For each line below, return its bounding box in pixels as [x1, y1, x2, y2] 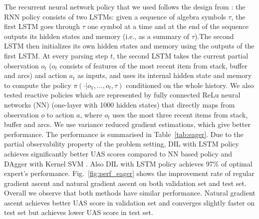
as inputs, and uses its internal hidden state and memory [77, 70, 252, 80]
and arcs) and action [4, 70, 67, 80]
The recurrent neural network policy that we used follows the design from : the [4, 1, 246, 11]
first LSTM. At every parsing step [4, 50, 108, 60]
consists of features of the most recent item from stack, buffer [59, 60, 248, 70]
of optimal [221, 158, 253, 168]
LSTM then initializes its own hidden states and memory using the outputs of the [4, 40, 255, 51]
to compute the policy [4, 79, 71, 90]
